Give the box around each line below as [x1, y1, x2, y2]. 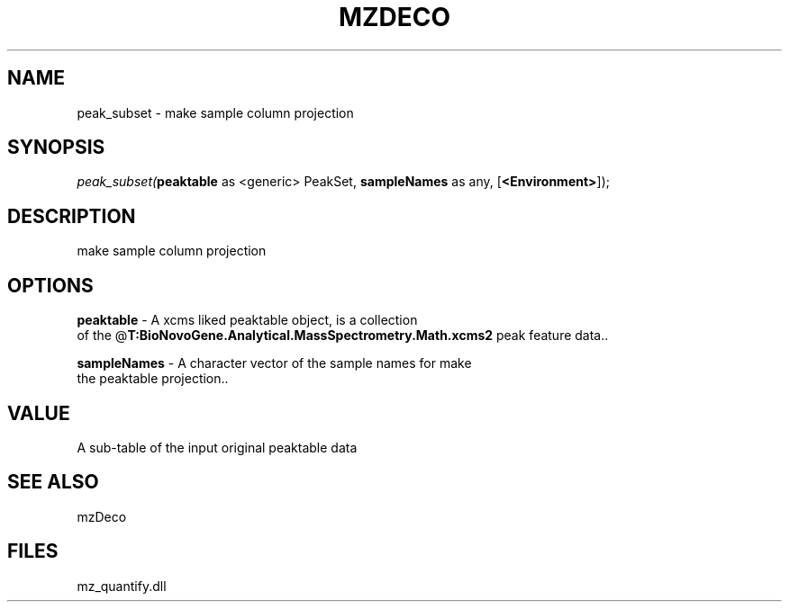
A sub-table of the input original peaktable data [77, 439, 358, 455]
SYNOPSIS [7, 136, 105, 159]
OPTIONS [7, 273, 94, 297]
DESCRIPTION [7, 204, 136, 228]
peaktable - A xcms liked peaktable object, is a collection [77, 312, 418, 328]
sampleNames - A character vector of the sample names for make [77, 355, 472, 372]
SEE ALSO [7, 470, 99, 494]
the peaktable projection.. [77, 371, 229, 387]
